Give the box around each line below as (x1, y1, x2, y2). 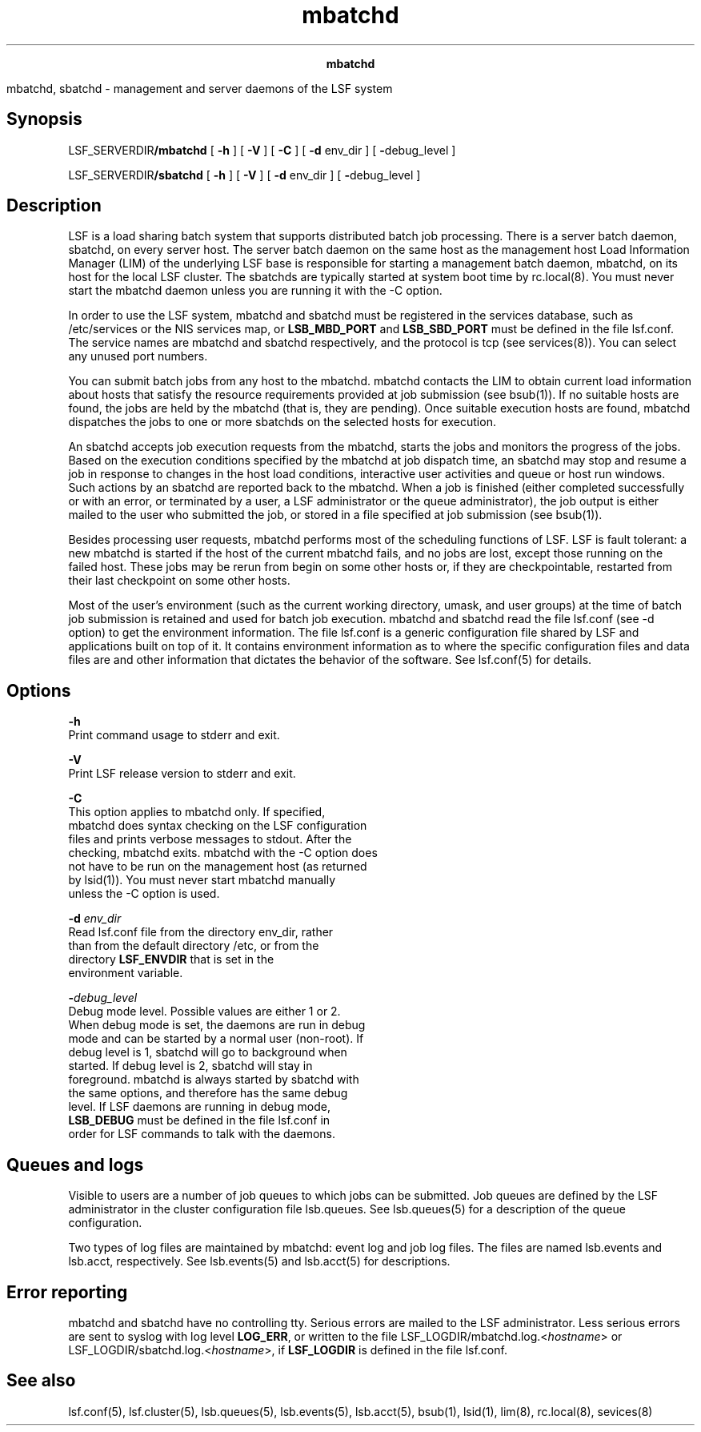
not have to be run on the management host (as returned (68, 859, 367, 874)
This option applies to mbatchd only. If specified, (68, 805, 326, 819)
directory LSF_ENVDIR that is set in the (68, 952, 274, 967)
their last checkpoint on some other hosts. (68, 573, 290, 588)
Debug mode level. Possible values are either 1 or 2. (68, 1004, 341, 1019)
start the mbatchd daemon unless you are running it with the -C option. (68, 284, 443, 298)
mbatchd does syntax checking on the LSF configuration (68, 819, 367, 833)
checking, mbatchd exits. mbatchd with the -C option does (68, 846, 378, 860)
